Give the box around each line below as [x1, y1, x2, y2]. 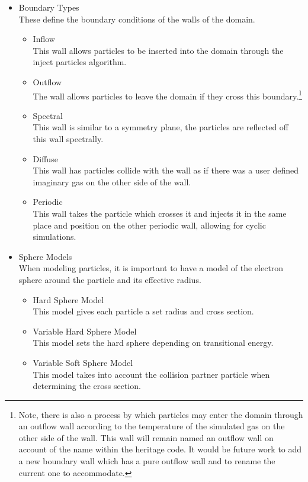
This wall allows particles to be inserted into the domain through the [33, 44, 284, 56]
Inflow [33, 33, 55, 45]
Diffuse [33, 152, 58, 165]
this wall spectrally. [33, 133, 104, 144]
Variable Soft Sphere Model [33, 356, 133, 368]
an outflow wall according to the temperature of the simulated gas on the [18, 420, 285, 432]
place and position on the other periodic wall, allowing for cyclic [33, 218, 266, 231]
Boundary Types [18, 1, 79, 13]
